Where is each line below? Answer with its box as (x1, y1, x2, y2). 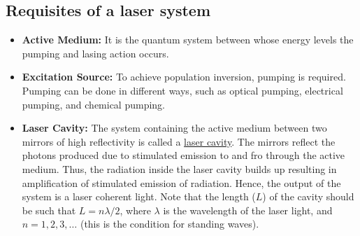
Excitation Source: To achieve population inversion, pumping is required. (22, 69, 346, 84)
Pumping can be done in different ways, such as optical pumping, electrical (22, 83, 343, 97)
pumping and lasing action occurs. (22, 46, 169, 60)
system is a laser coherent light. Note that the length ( (22, 189, 256, 204)
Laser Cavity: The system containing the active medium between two (22, 120, 327, 135)
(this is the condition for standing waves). (80, 216, 259, 231)
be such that (22, 202, 76, 217)
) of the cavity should (262, 189, 354, 204)
